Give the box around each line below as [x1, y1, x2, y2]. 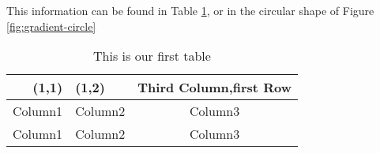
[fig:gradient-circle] [6, 17, 96, 34]
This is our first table [93, 47, 211, 65]
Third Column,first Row [137, 78, 292, 97]
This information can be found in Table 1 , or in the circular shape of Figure [6, 2, 374, 18]
